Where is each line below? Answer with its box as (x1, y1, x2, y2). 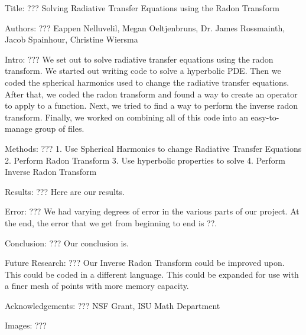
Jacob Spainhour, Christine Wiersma (5, 33, 138, 45)
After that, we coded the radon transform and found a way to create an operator (5, 87, 298, 100)
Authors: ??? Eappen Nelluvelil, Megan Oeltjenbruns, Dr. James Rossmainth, (5, 21, 285, 34)
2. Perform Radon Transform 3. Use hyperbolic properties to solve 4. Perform (5, 154, 285, 166)
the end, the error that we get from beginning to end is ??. (5, 216, 217, 229)
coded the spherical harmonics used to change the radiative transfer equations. (5, 76, 289, 88)
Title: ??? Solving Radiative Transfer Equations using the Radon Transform (5, 2, 280, 14)
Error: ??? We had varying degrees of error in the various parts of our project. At (5, 205, 300, 217)
